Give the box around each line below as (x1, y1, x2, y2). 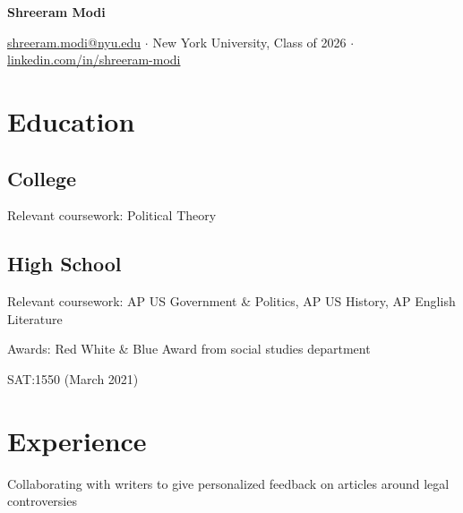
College (7, 164, 77, 192)
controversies (7, 492, 77, 510)
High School (7, 250, 122, 278)
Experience (7, 422, 147, 458)
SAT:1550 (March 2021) (7, 369, 139, 388)
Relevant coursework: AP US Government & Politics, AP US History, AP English (7, 292, 456, 311)
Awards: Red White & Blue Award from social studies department (7, 339, 371, 358)
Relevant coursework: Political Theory (7, 206, 217, 225)
